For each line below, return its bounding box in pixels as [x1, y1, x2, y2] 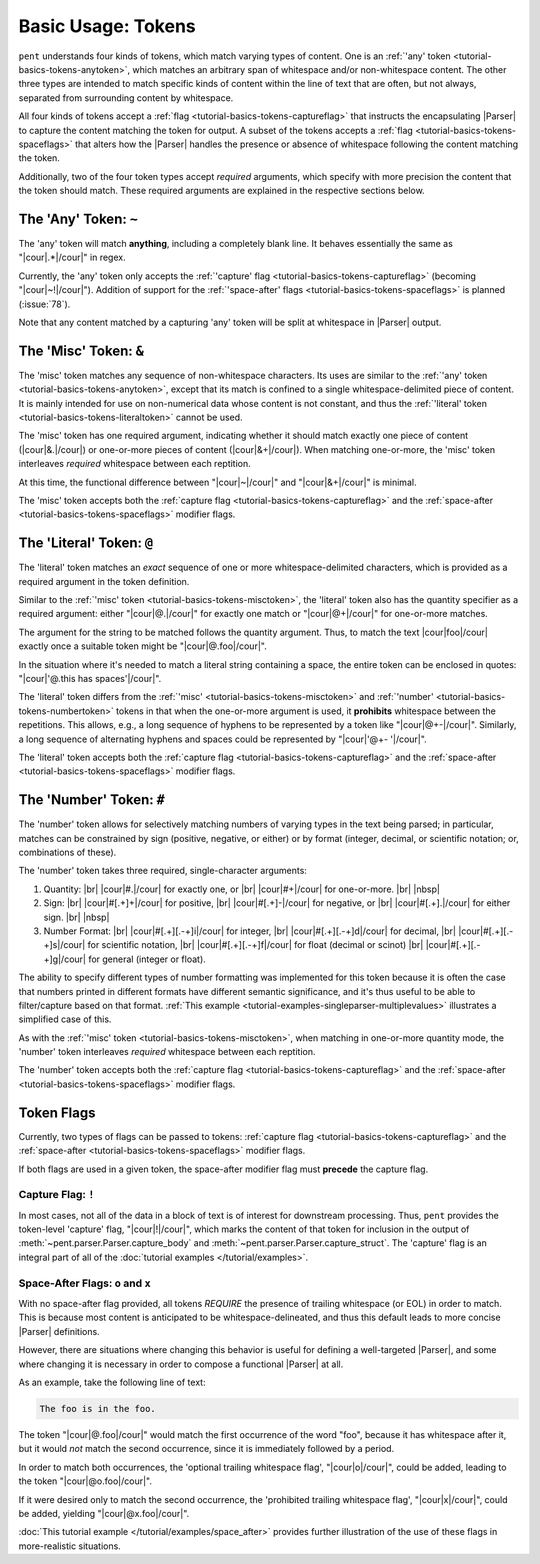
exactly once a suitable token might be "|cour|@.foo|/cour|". [18, 640, 267, 652]
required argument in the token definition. [18, 575, 190, 587]
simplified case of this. [18, 1013, 112, 1025]
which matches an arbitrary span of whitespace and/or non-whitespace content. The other [132, 63, 507, 75]
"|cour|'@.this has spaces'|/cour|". [18, 672, 162, 684]
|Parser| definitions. [18, 1325, 100, 1337]
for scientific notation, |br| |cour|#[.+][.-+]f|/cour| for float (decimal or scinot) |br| [87, 939, 424, 951]
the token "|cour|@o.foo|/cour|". [18, 1475, 152, 1487]
